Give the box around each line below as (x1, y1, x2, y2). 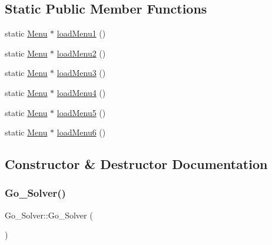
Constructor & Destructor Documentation (5, 155, 268, 173)
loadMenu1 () (57, 27, 106, 39)
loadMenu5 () (57, 106, 106, 118)
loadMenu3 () (57, 67, 106, 79)
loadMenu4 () (57, 86, 106, 98)
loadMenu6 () (57, 126, 106, 138)
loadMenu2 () (57, 47, 106, 59)
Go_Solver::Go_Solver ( (5, 208, 93, 221)
